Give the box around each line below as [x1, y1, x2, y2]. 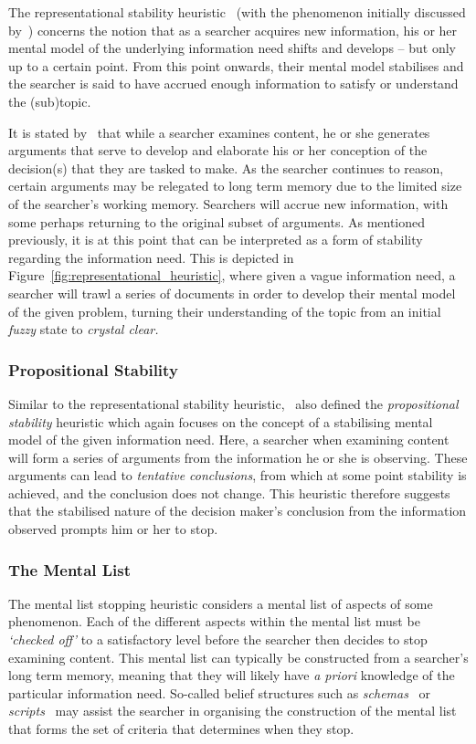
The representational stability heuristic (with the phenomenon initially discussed [8, 3, 466, 21]
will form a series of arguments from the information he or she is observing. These [8, 447, 468, 466]
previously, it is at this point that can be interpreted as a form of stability [8, 230, 423, 249]
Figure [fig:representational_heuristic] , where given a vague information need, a [8, 266, 456, 285]
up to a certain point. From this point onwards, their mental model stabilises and [8, 56, 464, 75]
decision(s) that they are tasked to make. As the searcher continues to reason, [8, 158, 444, 177]
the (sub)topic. [8, 91, 91, 110]
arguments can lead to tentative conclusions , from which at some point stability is [8, 466, 467, 485]
